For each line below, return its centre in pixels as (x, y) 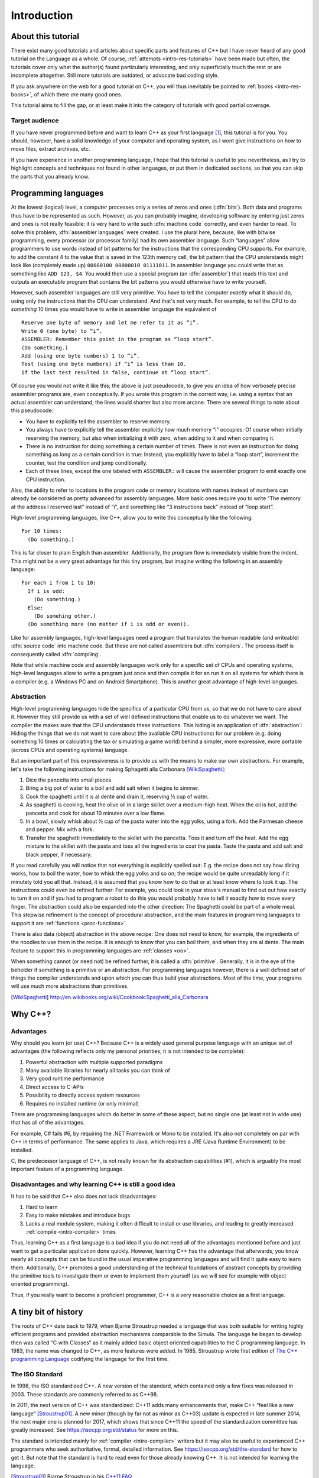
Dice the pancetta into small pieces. (69, 780)
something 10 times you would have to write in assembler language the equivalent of (114, 309)
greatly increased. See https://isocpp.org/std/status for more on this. (95, 1430)
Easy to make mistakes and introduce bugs (78, 1216)
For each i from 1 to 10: (59, 583)
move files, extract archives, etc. (51, 149)
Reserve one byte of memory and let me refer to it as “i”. (110, 323)
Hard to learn (42, 1207)
